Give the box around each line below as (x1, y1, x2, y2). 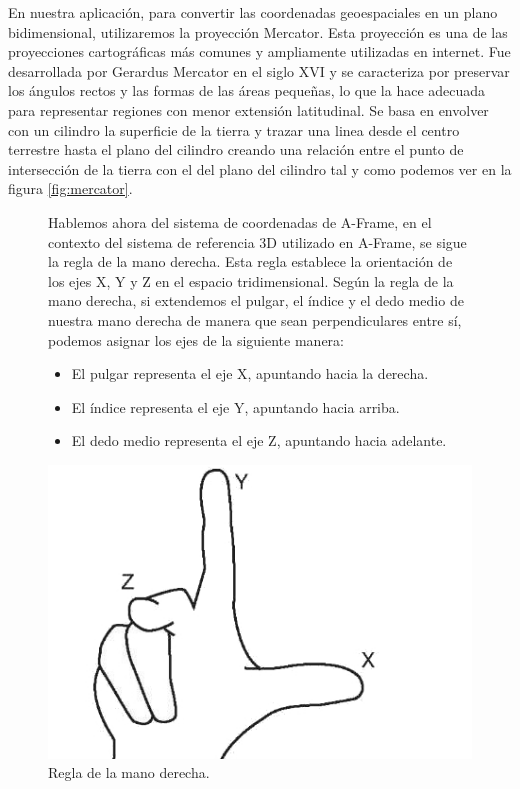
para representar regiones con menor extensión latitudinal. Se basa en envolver (8, 99, 489, 120)
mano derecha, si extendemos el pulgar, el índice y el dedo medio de (48, 290, 464, 311)
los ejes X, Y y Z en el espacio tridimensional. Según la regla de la (48, 270, 454, 291)
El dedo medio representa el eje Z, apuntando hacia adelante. (71, 430, 447, 451)
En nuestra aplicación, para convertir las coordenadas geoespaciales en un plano (8, 2, 498, 22)
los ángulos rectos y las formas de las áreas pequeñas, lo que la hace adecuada (8, 80, 486, 101)
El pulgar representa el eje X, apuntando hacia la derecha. (71, 363, 429, 384)
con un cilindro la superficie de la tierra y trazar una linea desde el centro (8, 119, 460, 140)
